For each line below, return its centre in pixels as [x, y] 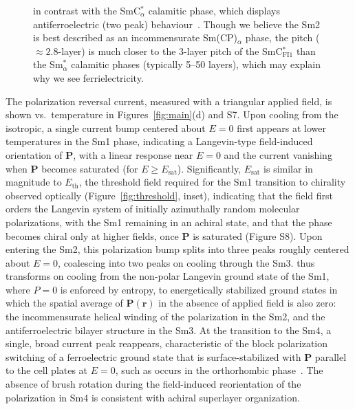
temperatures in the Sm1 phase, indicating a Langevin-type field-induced [159, 141]
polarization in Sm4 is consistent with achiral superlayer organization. [153, 397]
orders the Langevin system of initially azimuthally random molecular [153, 209]
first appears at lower [281, 128]
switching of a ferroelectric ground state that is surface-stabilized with [153, 356]
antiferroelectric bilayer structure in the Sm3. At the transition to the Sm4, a [169, 330]
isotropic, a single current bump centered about [106, 128]
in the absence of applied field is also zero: [247, 303]
